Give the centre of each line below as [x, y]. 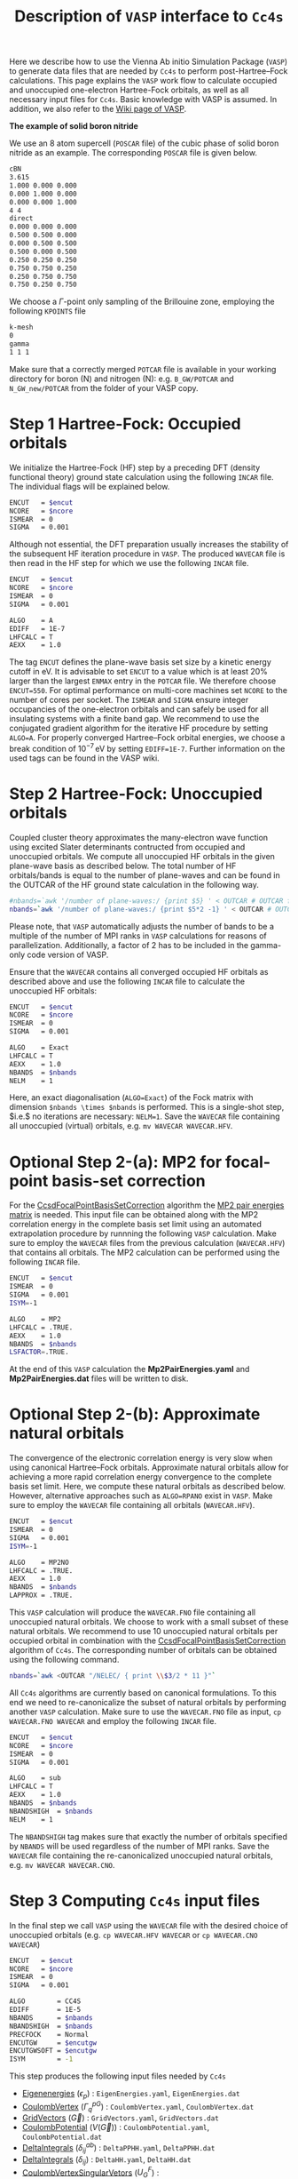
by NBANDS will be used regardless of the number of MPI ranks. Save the [139, 1846]
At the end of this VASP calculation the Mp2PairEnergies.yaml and [129, 1369]
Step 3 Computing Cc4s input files [134, 1900]
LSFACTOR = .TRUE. [39, 1353]
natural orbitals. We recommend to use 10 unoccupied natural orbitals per [144, 1632]
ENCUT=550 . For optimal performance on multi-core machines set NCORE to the [149, 690]
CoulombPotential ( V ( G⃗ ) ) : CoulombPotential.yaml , [116, 2127]
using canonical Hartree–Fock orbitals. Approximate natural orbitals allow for [149, 1467]
